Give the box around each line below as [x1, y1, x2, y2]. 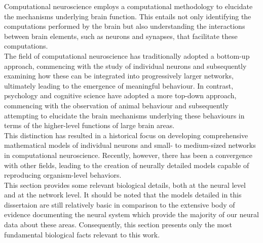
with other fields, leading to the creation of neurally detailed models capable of [4, 159, 249, 170]
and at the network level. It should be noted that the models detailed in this [4, 189, 242, 200]
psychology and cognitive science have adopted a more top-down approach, [4, 90, 237, 101]
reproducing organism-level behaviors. [4, 170, 122, 180]
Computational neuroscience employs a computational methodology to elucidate [4, 1, 253, 11]
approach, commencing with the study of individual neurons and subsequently [4, 60, 247, 71]
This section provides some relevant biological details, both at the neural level [4, 179, 246, 190]
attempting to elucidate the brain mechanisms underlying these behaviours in [4, 110, 245, 120]
